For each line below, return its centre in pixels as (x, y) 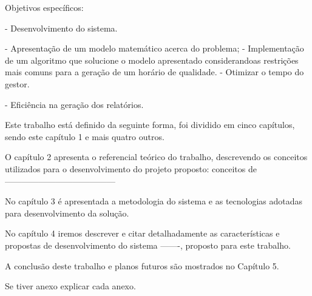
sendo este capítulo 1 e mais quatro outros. (85, 136)
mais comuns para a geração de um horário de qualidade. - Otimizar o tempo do (154, 72)
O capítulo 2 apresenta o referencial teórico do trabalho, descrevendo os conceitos (156, 157)
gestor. (17, 83)
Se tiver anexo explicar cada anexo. (70, 286)
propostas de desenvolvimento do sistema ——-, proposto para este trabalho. (148, 245)
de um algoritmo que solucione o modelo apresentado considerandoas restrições (152, 60)
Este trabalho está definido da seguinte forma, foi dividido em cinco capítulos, (150, 125)
